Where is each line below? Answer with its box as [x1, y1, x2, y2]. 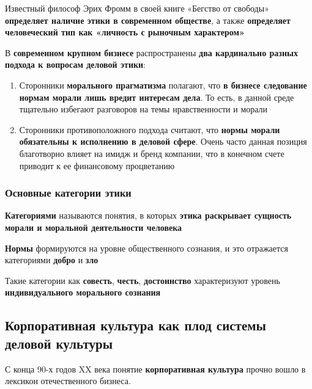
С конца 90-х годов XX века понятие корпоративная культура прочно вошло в [5, 362, 306, 375]
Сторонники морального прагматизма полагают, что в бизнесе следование [19, 78, 307, 91]
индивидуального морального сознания [5, 286, 161, 299]
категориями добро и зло [5, 253, 98, 266]
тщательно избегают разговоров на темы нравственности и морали [19, 103, 268, 115]
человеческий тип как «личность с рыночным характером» [5, 26, 245, 38]
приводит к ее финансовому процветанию [19, 159, 175, 172]
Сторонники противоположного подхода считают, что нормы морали [19, 123, 280, 136]
